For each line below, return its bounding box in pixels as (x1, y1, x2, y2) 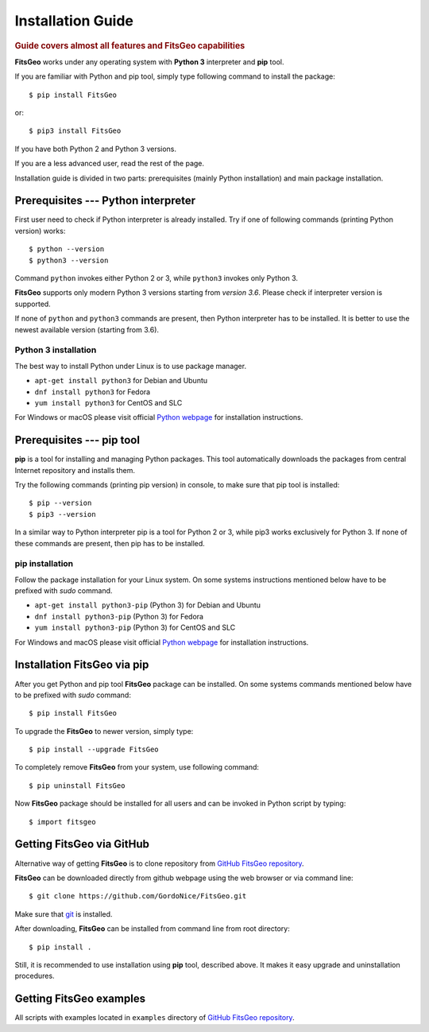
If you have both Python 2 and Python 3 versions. (14, 144, 177, 153)
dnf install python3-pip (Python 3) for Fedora (34, 611, 204, 621)
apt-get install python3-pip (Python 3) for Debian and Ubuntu (34, 600, 261, 610)
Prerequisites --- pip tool (14, 433, 141, 447)
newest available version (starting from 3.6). (14, 324, 159, 334)
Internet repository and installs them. (14, 465, 135, 475)
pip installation (14, 558, 74, 569)
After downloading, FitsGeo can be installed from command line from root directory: (14, 924, 290, 933)
